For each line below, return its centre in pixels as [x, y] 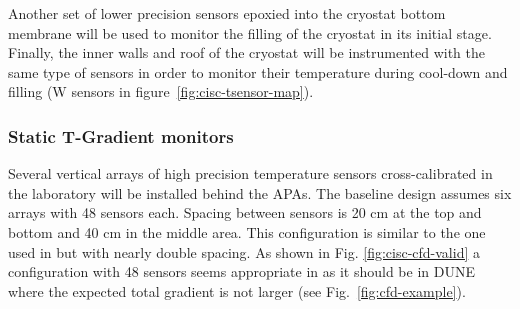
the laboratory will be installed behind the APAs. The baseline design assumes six [260, 192]
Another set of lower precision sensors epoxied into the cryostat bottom [227, 13]
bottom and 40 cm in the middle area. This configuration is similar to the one [247, 231]
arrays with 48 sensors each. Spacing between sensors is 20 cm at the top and [245, 212]
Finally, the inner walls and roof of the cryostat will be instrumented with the [247, 52]
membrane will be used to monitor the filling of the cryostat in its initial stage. [250, 32]
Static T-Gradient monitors [121, 135]
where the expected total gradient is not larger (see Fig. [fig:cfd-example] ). [237, 290]
